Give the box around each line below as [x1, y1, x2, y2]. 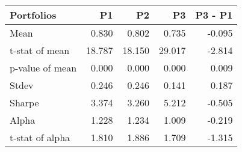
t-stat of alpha [10, 130, 70, 144]
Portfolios [10, 8, 57, 22]
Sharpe [10, 96, 39, 109]
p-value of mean [10, 61, 77, 74]
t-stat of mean [10, 43, 70, 57]
